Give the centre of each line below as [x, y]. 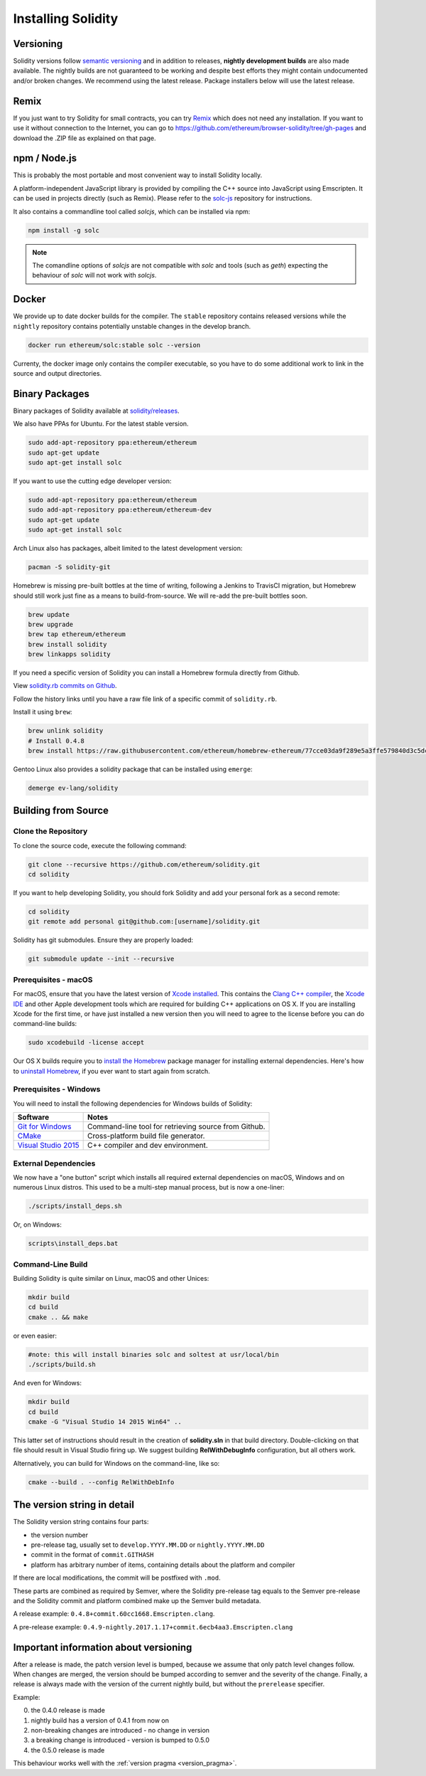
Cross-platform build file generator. [146, 1136]
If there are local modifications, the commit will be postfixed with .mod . [117, 1578]
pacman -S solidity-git [70, 567]
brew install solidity [67, 644]
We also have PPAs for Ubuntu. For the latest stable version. [101, 424]
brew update [49, 614]
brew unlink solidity [66, 731]
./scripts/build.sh [62, 1365]
